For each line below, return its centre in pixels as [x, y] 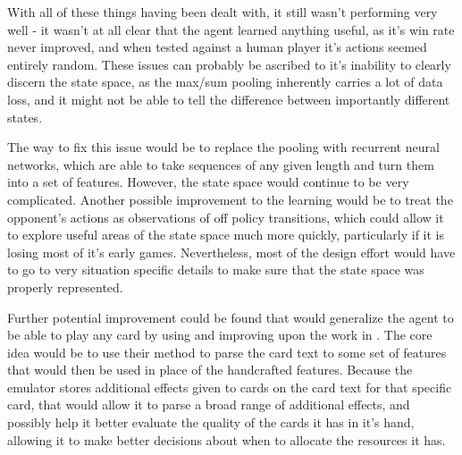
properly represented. [65, 286]
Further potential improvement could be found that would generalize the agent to [231, 317]
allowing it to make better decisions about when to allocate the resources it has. [227, 439]
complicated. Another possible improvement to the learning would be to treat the [230, 199]
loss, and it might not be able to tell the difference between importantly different [229, 99]
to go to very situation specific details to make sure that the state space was [216, 270]
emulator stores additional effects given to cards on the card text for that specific [230, 387]
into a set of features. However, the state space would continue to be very [208, 182]
